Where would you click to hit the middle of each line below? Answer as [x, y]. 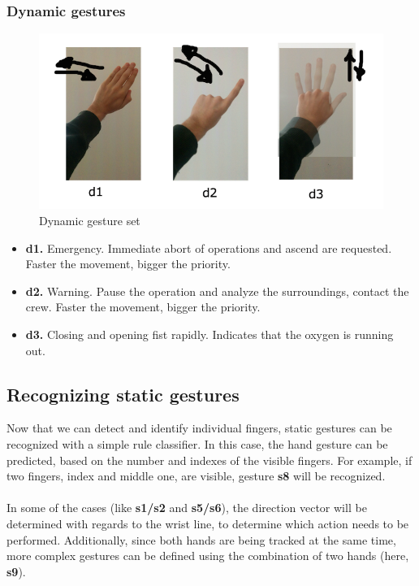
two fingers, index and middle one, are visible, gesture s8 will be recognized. [196, 476]
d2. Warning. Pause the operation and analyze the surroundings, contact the [217, 291]
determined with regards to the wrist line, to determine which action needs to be [208, 523]
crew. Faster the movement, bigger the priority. [143, 307]
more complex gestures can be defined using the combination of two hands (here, [208, 556]
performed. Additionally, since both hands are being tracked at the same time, [201, 539]
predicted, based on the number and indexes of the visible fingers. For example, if [209, 460]
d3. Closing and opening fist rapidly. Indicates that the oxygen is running [209, 334]
